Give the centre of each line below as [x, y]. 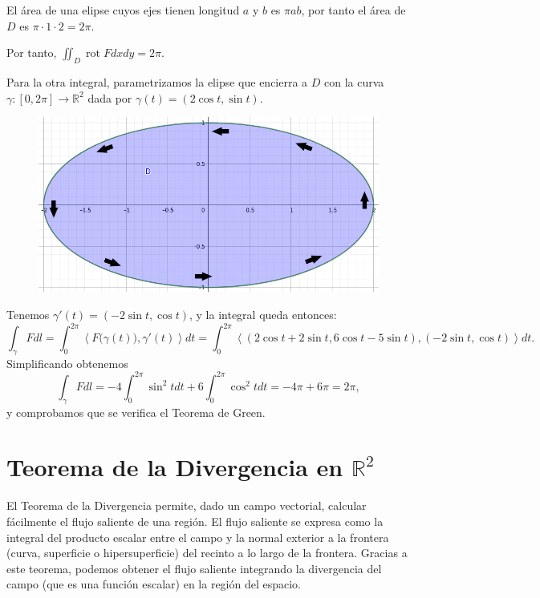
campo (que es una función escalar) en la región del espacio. [154, 584]
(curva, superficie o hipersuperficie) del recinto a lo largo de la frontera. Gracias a [207, 553]
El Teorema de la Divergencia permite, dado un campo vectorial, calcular [187, 505]
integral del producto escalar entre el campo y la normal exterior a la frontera [198, 537]
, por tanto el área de [353, 10]
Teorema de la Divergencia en [175, 467]
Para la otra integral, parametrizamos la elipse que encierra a [157, 81]
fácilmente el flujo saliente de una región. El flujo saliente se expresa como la [195, 521]
